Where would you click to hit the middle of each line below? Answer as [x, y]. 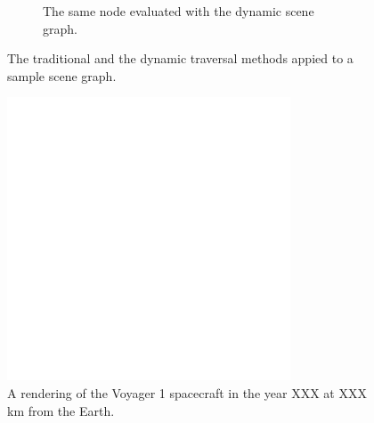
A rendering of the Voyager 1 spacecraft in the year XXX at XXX [187, 392]
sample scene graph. [62, 75]
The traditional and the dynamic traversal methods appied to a [180, 58]
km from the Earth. [61, 410]
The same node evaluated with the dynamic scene [179, 11]
